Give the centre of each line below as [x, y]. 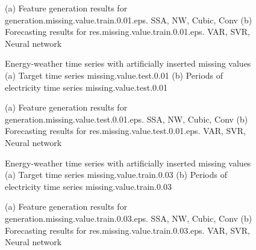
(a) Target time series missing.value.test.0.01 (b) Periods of [114, 75]
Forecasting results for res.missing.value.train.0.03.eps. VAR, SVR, [127, 230]
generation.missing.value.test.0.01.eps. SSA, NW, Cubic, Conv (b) [126, 119]
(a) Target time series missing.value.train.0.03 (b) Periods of [116, 175]
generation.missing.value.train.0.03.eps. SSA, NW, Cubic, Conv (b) [129, 218]
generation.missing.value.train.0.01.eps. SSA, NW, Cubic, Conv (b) [129, 20]
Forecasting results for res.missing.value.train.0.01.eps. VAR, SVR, [127, 32]
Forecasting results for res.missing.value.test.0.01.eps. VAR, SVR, [125, 131]
